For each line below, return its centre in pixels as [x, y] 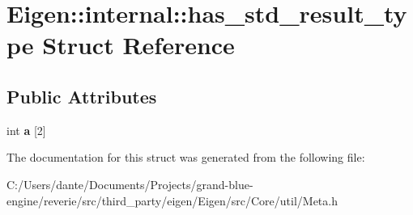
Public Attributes [82, 96]
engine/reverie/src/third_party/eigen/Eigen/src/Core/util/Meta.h [172, 200]
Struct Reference [138, 45]
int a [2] [26, 130]
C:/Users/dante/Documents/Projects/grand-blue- [130, 184]
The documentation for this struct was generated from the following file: [186, 157]
